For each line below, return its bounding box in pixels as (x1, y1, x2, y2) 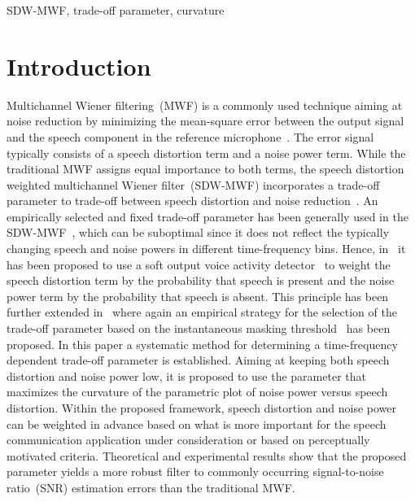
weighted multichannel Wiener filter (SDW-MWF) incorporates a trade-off (7, 176, 380, 193)
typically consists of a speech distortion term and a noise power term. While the (7, 144, 406, 161)
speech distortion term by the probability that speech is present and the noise (7, 272, 395, 289)
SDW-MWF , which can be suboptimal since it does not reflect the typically (7, 224, 390, 241)
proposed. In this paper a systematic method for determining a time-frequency (7, 335, 398, 352)
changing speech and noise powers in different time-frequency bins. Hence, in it (7, 240, 406, 257)
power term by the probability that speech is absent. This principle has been (7, 287, 389, 304)
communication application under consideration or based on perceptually (7, 431, 370, 448)
